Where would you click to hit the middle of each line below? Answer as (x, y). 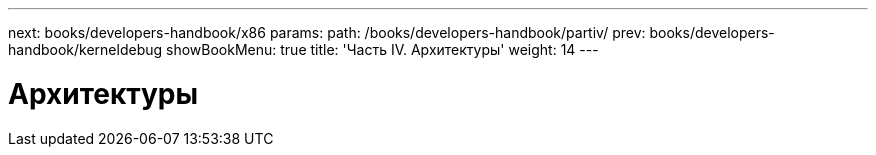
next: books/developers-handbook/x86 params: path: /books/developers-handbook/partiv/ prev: (327, 32)
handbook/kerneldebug (85, 49)
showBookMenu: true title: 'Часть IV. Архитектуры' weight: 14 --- (382, 49)
